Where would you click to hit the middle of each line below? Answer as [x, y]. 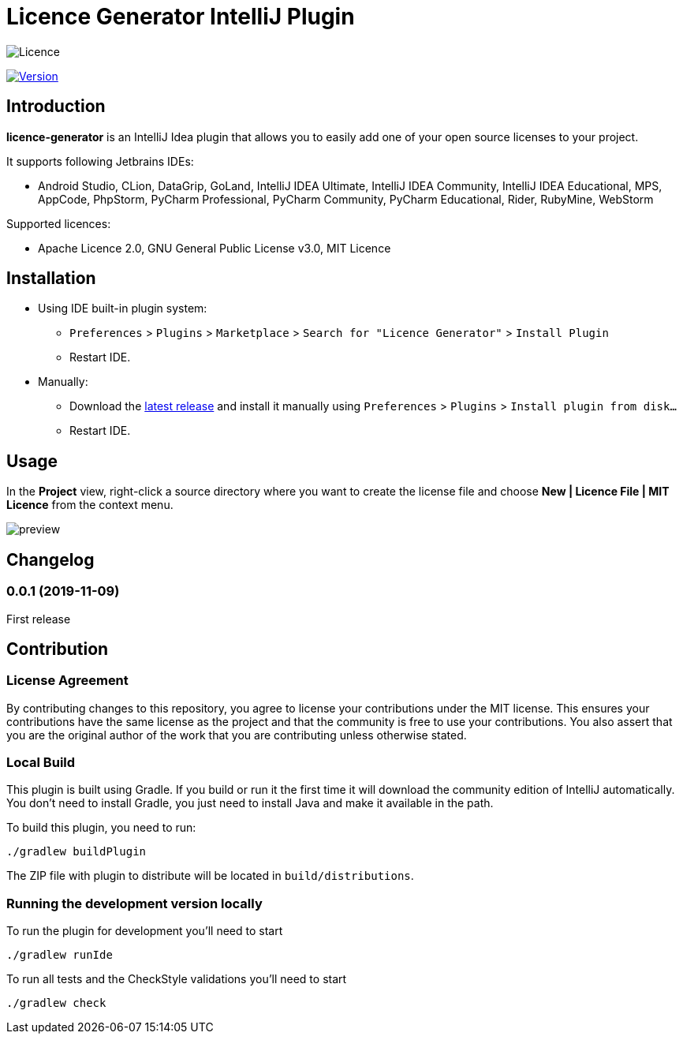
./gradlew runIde [60, 955]
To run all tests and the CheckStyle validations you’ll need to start [177, 979]
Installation [51, 279]
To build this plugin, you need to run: [101, 828]
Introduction [56, 107]
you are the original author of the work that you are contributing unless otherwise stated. [237, 735]
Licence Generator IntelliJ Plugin [181, 17]
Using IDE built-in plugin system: [123, 309]
